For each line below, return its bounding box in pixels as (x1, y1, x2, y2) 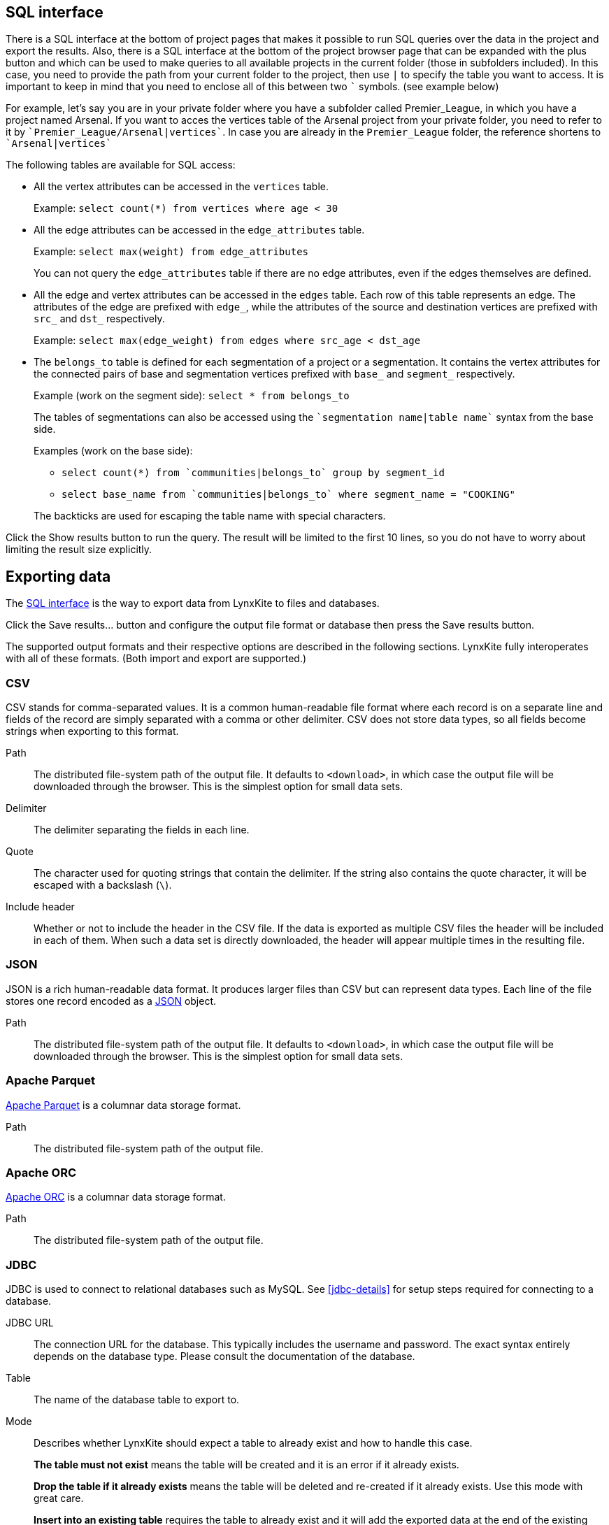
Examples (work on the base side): (34, 445, 193, 457)
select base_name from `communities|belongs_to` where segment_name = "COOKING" (62, 489, 516, 501)
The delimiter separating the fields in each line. (34, 824, 250, 836)
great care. (34, 1492, 84, 1505)
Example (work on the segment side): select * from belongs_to (34, 389, 350, 402)
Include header (6, 901, 75, 913)
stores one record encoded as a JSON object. (6, 994, 217, 1007)
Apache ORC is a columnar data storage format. (6, 1191, 226, 1203)
